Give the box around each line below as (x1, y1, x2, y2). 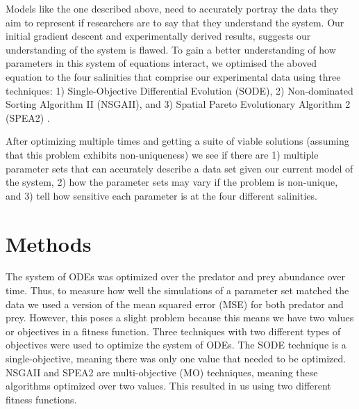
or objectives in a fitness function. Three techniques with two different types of (6, 323, 341, 338)
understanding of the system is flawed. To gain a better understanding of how (6, 42, 336, 56)
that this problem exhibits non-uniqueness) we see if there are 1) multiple (6, 147, 319, 161)
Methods (6, 229, 92, 257)
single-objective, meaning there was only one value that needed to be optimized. (6, 351, 347, 365)
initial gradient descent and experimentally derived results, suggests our (6, 29, 311, 43)
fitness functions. (6, 392, 77, 406)
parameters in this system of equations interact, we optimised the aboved (6, 56, 317, 70)
